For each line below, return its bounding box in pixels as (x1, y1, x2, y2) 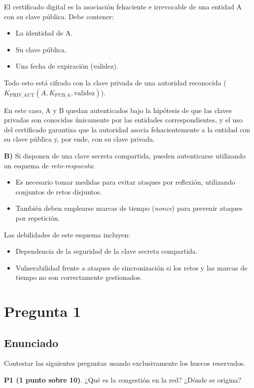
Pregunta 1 (4, 301, 81, 321)
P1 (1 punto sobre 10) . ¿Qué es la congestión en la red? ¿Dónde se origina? (4, 375, 242, 385)
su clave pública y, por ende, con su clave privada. (4, 134, 155, 144)
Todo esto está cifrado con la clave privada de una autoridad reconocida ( (4, 77, 226, 87)
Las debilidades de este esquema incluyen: (4, 229, 130, 239)
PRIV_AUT (9, 93, 35, 98)
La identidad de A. (15, 28, 73, 38)
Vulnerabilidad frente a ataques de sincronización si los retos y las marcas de (15, 262, 248, 272)
